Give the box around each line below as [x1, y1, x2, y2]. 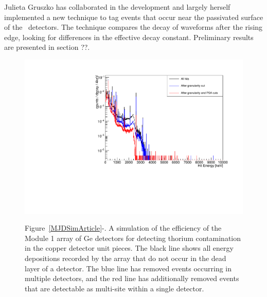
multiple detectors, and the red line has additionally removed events [25, 273, 239, 284]
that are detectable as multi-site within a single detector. [25, 283, 204, 293]
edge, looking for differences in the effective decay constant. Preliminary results [4, 31, 254, 42]
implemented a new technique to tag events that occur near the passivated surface [4, 11, 263, 22]
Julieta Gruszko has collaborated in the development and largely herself [4, 2, 230, 12]
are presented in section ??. [4, 42, 90, 52]
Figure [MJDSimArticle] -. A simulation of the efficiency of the [25, 222, 222, 233]
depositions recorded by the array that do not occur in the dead [25, 253, 226, 263]
